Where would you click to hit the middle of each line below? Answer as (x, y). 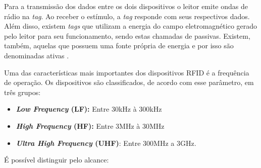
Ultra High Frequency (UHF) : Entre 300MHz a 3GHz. (106, 143)
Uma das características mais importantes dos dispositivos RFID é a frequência (127, 72)
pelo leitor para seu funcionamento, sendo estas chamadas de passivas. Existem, (127, 35)
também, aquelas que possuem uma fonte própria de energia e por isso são (119, 46)
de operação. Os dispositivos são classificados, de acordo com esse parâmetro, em (129, 82)
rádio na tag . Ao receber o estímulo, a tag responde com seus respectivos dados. (127, 16)
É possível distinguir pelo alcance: (57, 160)
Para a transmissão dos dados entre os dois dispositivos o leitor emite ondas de (126, 6)
